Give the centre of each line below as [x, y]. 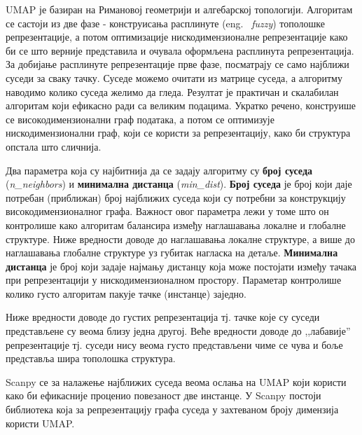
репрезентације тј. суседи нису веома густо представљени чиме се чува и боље [174, 344]
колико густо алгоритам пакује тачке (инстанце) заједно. [126, 293]
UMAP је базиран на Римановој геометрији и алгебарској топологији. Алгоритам [179, 9]
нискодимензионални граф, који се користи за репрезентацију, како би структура [178, 133]
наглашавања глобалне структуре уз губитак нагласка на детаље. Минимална [172, 253]
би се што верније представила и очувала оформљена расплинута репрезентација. [180, 50]
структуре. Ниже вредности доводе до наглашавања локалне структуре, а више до [180, 239]
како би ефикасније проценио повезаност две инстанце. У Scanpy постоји [163, 395]
